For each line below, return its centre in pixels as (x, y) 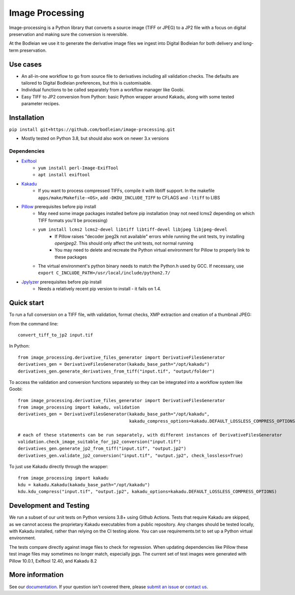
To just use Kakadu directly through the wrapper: (59, 467)
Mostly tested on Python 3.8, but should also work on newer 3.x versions (95, 138)
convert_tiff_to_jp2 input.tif (56, 335)
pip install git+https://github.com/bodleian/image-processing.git (92, 130)
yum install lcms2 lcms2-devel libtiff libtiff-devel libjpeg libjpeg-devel (133, 230)
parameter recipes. (41, 104)
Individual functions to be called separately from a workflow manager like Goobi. (103, 90)
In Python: (19, 346)
